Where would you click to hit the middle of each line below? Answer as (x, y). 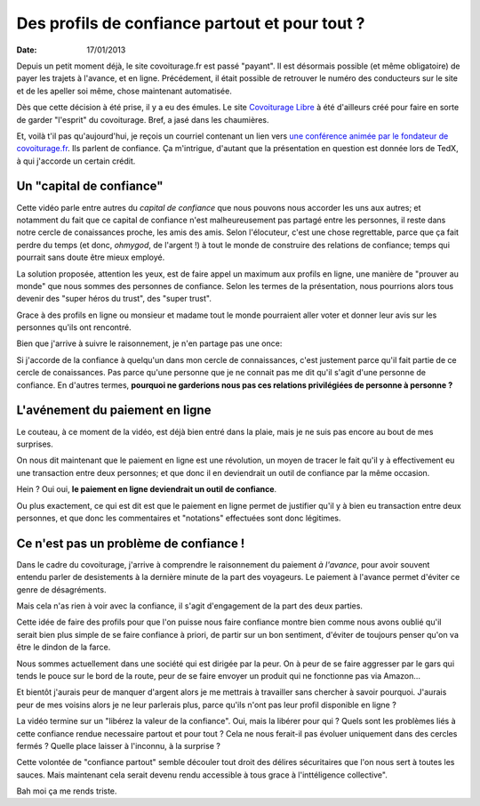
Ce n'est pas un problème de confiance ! (131, 543)
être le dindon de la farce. (64, 647)
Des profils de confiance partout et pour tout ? (191, 23)
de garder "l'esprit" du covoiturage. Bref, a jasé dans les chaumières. (143, 119)
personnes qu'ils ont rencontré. (74, 327)
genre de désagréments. (61, 589)
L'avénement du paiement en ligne (114, 411)
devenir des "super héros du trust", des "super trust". (114, 299)
